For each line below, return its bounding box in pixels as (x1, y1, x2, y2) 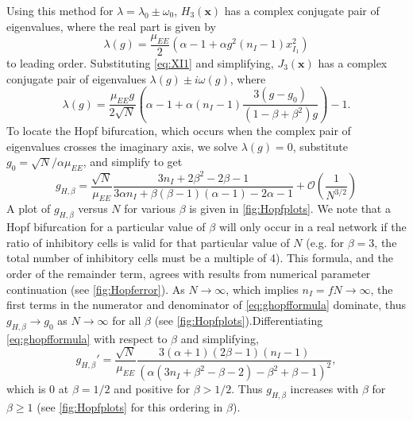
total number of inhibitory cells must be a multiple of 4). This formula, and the (6, 249, 393, 266)
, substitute (292, 137, 349, 154)
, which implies (226, 280, 299, 297)
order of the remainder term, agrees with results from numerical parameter (6, 265, 371, 282)
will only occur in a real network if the (218, 218, 407, 235)
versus (78, 200, 108, 217)
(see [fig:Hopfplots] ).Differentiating (154, 311, 323, 328)
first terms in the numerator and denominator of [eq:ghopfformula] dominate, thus (6, 296, 406, 313)
